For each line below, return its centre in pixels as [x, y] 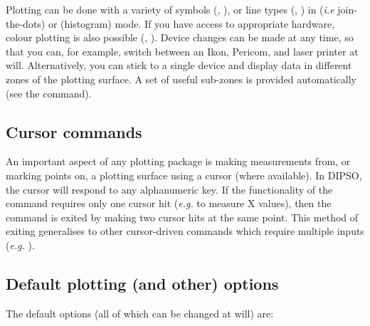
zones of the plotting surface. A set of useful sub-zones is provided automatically [181, 79]
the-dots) [26, 23]
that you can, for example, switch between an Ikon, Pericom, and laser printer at [182, 51]
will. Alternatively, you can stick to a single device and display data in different [179, 65]
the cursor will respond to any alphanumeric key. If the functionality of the [169, 189]
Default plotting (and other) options [142, 283]
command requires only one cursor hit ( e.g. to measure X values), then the [169, 203]
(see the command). [49, 93]
